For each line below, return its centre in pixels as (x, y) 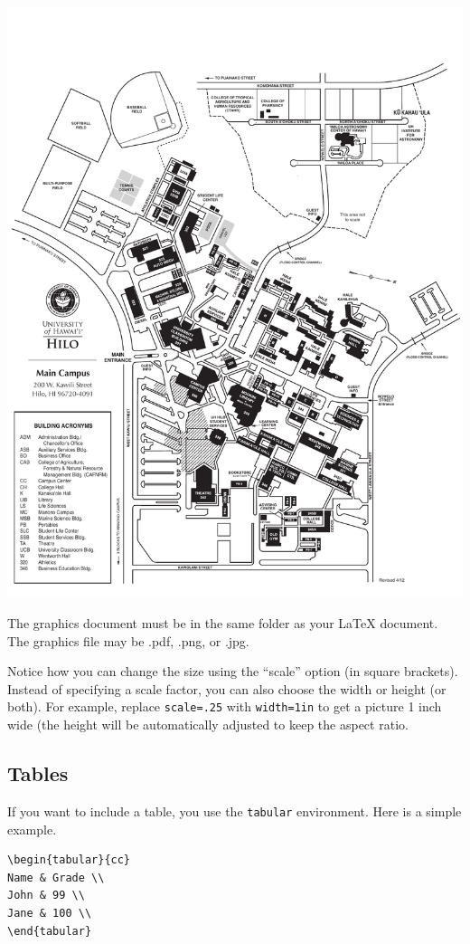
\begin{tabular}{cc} (69, 860)
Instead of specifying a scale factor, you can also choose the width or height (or (227, 688)
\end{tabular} (50, 931)
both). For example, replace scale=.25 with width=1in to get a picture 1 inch (225, 706)
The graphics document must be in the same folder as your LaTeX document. (223, 623)
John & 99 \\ (46, 896)
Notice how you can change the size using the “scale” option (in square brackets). (233, 671)
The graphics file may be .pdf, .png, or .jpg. (128, 640)
